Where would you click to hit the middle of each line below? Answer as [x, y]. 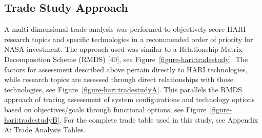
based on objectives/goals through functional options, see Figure [105, 109]
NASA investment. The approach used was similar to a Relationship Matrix [123, 49]
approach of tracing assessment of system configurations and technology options [129, 99]
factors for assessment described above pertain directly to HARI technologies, [126, 69]
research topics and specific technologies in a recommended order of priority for [129, 39]
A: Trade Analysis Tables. [45, 130]
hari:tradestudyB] [32, 119]
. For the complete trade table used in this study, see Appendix [159, 119]
